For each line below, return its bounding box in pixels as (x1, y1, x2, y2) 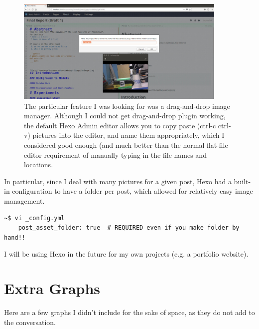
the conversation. (4, 317, 56, 327)
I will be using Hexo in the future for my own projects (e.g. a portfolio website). (4, 249, 249, 259)
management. (4, 195, 45, 206)
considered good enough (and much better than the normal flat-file (24, 140, 228, 150)
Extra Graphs (4, 278, 101, 299)
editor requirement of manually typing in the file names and (24, 149, 207, 160)
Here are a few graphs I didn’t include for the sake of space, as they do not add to (4, 307, 255, 318)
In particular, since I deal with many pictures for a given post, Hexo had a (4, 176, 232, 186)
